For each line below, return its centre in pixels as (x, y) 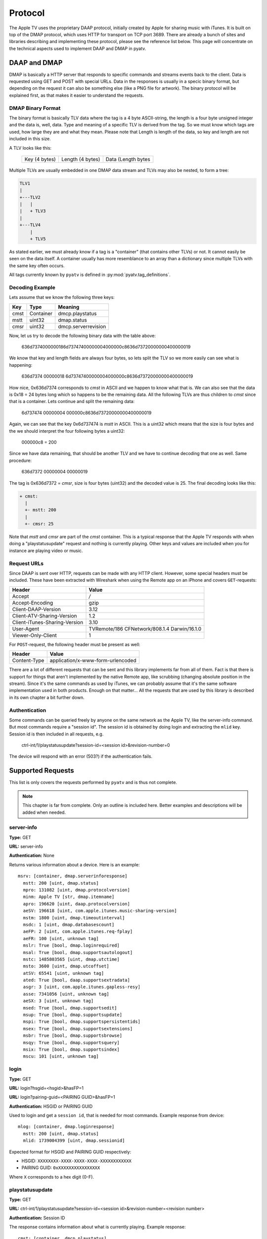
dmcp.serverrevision (82, 326)
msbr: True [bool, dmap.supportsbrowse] (73, 1036)
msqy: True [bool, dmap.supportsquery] (71, 1042)
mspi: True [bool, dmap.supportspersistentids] (82, 1022)
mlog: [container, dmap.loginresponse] (66, 1127)
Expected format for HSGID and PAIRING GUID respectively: (70, 1152)
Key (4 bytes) (40, 159)
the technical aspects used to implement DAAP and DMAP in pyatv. (78, 48)
